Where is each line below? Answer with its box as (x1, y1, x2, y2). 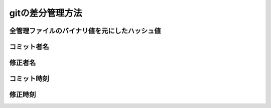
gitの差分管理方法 (9, 7, 82, 18)
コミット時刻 (9, 74, 49, 83)
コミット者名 (9, 42, 49, 51)
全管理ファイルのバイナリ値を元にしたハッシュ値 (9, 26, 161, 35)
